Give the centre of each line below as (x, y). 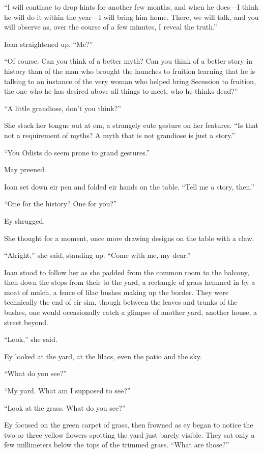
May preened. (25, 169)
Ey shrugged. (25, 220)
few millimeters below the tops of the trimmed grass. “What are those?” (117, 445)
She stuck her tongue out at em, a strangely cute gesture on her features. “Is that (131, 125)
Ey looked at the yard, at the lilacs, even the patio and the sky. (103, 356)
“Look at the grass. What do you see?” (65, 407)
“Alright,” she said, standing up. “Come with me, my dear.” (97, 255)
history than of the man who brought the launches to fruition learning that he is (130, 71)
